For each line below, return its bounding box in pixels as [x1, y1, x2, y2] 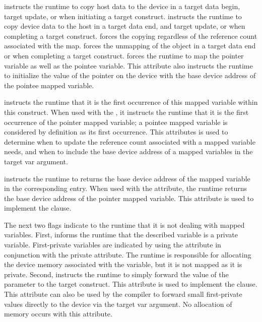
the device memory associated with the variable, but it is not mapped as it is [4, 259, 242, 270]
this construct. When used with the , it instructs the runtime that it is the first [4, 106, 249, 117]
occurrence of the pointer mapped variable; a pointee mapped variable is [4, 116, 228, 127]
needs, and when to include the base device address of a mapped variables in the [4, 146, 253, 157]
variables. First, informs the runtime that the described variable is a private [4, 229, 238, 240]
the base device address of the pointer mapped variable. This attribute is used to [4, 192, 254, 203]
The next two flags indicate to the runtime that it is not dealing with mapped [4, 219, 245, 230]
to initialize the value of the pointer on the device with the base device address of [4, 70, 256, 81]
